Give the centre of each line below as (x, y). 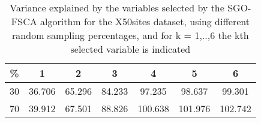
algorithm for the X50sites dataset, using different (145, 21)
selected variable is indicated (130, 49)
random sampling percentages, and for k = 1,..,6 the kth (130, 35)
